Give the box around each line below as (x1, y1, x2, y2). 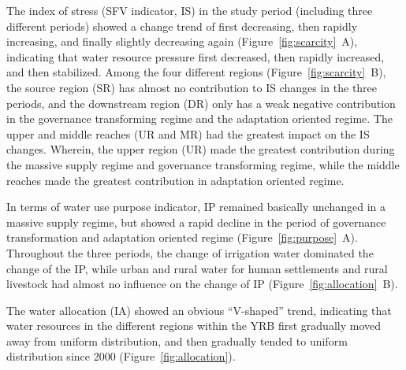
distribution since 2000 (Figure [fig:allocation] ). (6, 348, 236, 364)
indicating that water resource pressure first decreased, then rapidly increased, (6, 48, 385, 65)
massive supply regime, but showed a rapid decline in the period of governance (6, 213, 386, 230)
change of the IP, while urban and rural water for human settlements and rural (6, 260, 388, 276)
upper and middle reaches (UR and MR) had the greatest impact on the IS (6, 125, 370, 142)
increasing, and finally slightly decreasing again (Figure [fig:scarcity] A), (6, 33, 358, 50)
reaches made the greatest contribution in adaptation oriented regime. (6, 172, 345, 188)
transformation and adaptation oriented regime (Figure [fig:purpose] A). (6, 229, 358, 246)
